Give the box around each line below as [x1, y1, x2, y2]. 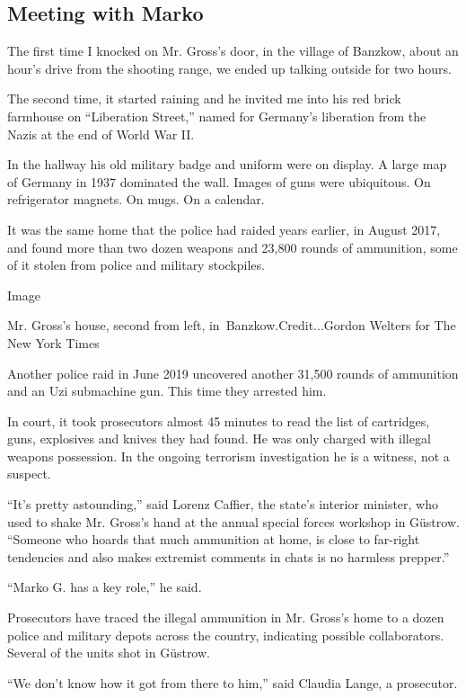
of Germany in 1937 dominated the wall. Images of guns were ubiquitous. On [7, 172, 431, 191]
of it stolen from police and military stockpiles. [7, 255, 265, 274]
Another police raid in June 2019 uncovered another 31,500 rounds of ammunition [7, 363, 459, 382]
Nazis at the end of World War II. [7, 124, 195, 143]
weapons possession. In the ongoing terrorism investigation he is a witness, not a [7, 446, 450, 465]
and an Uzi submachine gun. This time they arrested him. [7, 381, 327, 400]
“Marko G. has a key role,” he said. [7, 577, 202, 596]
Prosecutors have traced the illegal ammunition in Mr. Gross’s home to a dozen [7, 608, 444, 627]
